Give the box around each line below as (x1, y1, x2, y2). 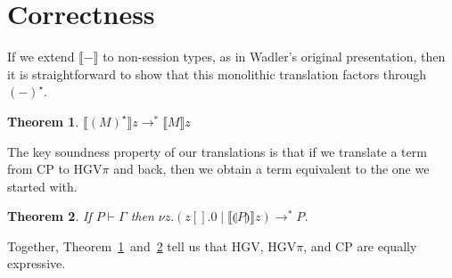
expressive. (7, 254, 66, 273)
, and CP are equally (303, 236, 417, 255)
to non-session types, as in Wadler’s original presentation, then (103, 47, 446, 66)
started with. (7, 176, 78, 195)
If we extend (7, 47, 75, 66)
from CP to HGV (7, 159, 103, 178)
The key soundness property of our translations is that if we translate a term (7, 142, 427, 160)
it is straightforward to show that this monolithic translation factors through (7, 64, 427, 83)
